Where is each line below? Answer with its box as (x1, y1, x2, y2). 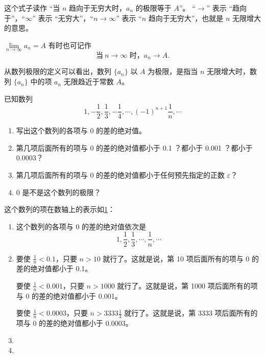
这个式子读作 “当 (4, 3, 60, 13)
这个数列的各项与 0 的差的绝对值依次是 (16, 221, 147, 231)
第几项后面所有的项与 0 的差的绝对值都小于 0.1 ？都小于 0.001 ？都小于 (16, 142, 253, 153)
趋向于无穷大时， (69, 3, 127, 13)
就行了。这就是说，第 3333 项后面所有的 (124, 307, 258, 318)
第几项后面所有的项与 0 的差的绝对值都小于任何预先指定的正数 (16, 170, 225, 180)
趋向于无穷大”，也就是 (148, 12, 224, 23)
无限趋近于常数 (63, 76, 114, 87)
